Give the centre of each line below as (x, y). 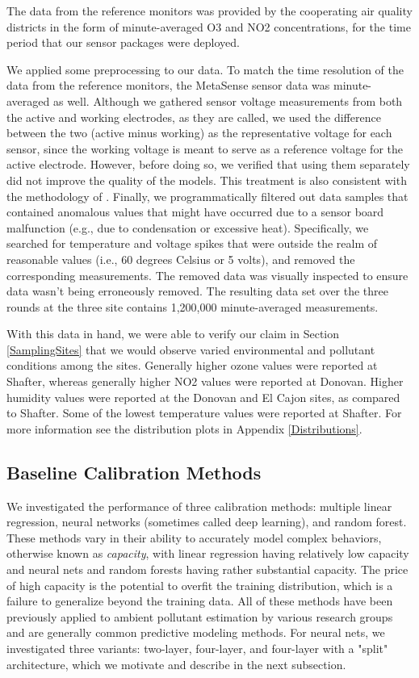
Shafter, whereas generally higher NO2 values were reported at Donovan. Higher (205, 381)
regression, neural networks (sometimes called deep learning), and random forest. (207, 522)
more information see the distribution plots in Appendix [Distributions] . (184, 428)
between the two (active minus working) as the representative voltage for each (199, 133)
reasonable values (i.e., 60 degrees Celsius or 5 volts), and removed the (181, 259)
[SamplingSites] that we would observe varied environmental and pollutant (191, 349)
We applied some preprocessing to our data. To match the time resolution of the (205, 69)
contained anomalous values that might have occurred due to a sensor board (195, 212)
